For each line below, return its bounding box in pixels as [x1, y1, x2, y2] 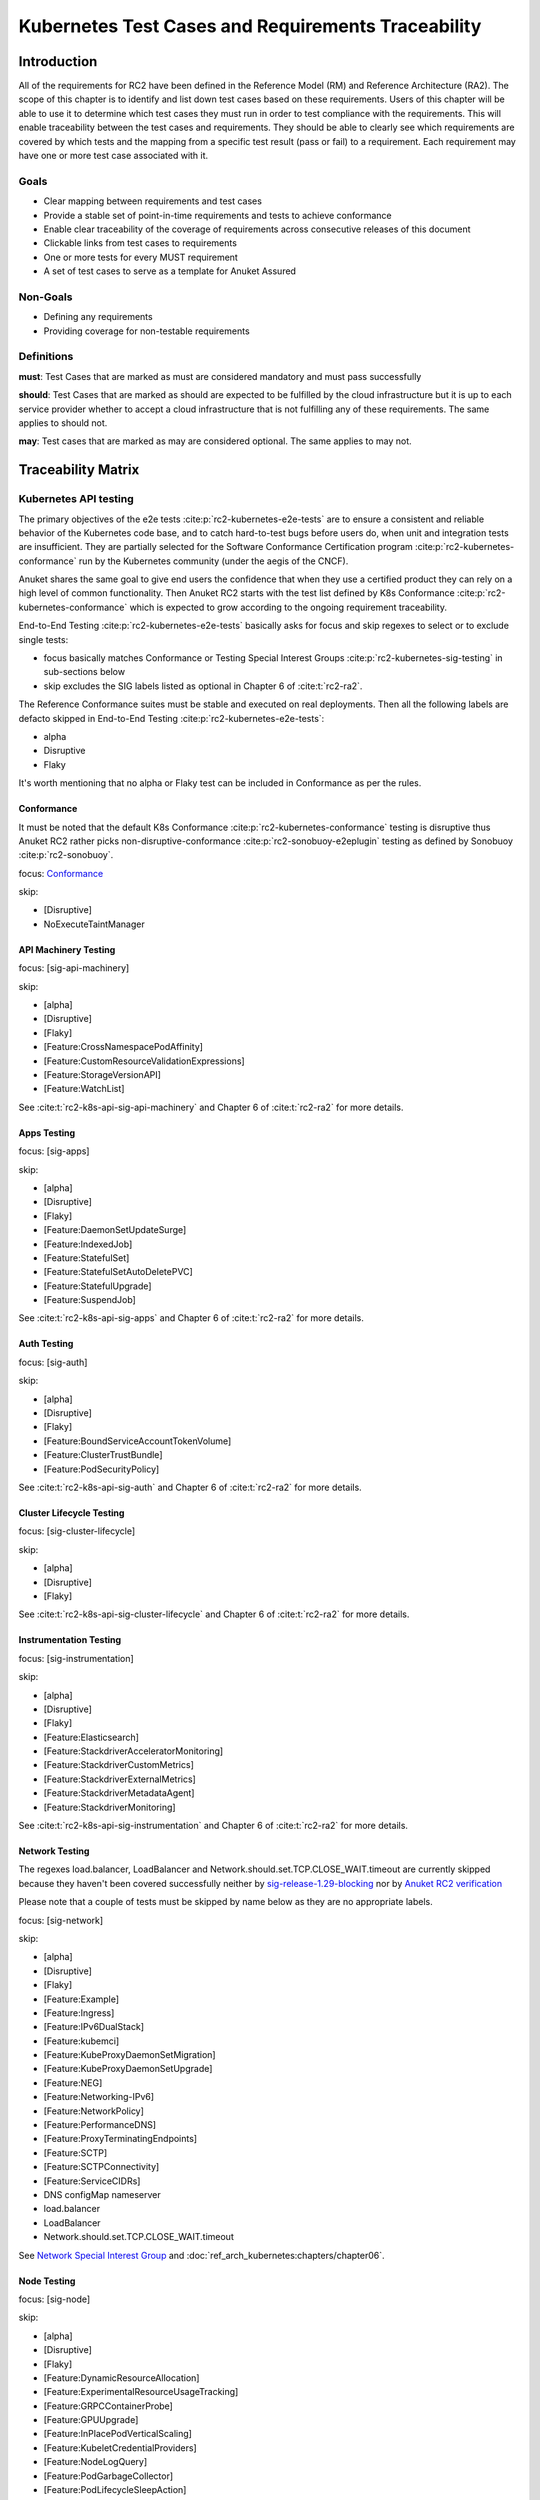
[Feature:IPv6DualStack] [43, 2021, 145, 2033]
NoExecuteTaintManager [43, 918, 145, 930]
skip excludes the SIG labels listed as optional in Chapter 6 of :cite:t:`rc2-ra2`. [43, 680, 363, 692]
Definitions [18, 350, 74, 364]
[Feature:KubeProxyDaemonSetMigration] [43, 2049, 216, 2061]
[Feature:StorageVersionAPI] [43, 1069, 162, 1080]
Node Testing [18, 2275, 76, 2287]
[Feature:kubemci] [43, 2035, 120, 2047]
